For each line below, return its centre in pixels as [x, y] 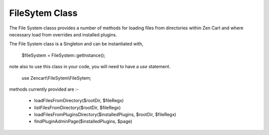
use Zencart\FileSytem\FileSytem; [57, 78]
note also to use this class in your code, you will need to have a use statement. [90, 67]
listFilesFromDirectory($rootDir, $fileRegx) [77, 108]
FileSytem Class [43, 13]
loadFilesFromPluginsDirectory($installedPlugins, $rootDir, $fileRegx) [105, 115]
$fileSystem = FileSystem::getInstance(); [64, 55]
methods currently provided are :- [44, 89]
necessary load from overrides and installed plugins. [63, 34]
